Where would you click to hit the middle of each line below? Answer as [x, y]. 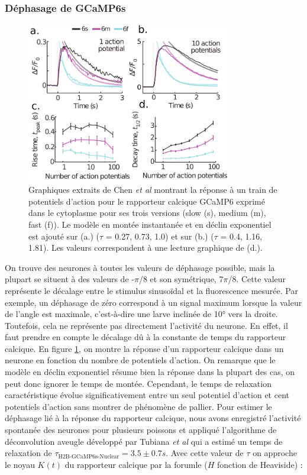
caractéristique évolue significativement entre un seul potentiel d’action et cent [147, 395]
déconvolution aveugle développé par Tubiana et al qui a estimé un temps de [144, 441]
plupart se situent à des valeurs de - [70, 279]
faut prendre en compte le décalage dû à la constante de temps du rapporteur [146, 337]
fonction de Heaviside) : [260, 464]
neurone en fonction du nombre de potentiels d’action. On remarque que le [140, 360]
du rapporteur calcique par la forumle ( [136, 464]
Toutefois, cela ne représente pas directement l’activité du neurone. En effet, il [146, 325]
